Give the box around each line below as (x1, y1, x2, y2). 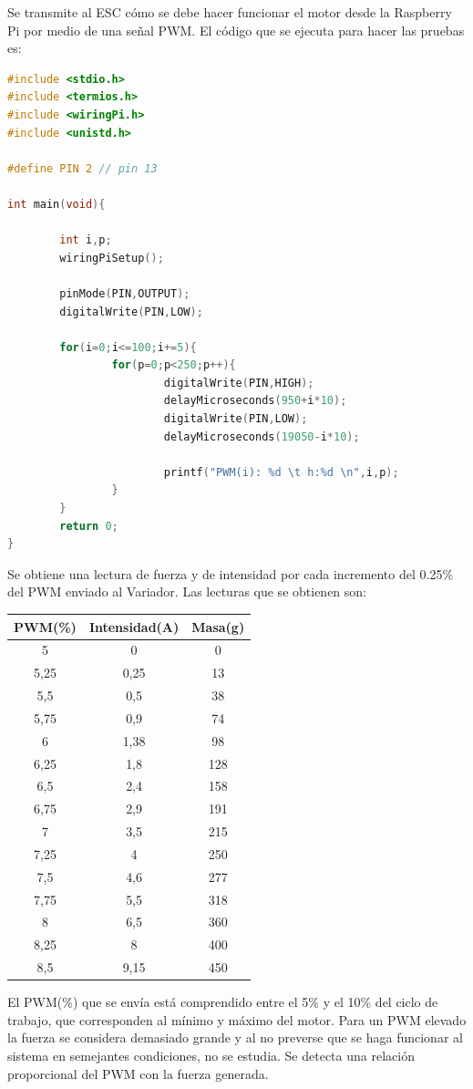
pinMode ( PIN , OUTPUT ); (59, 286, 190, 300)
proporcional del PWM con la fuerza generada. (7, 1063, 269, 1083)
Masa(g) (191, 617, 245, 636)
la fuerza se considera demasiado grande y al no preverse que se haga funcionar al (7, 1028, 463, 1047)
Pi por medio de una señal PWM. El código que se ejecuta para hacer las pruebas (7, 20, 465, 39)
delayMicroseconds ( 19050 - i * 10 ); (163, 430, 360, 443)
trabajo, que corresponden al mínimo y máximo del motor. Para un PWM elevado (7, 1010, 467, 1029)
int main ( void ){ (7, 197, 106, 211)
